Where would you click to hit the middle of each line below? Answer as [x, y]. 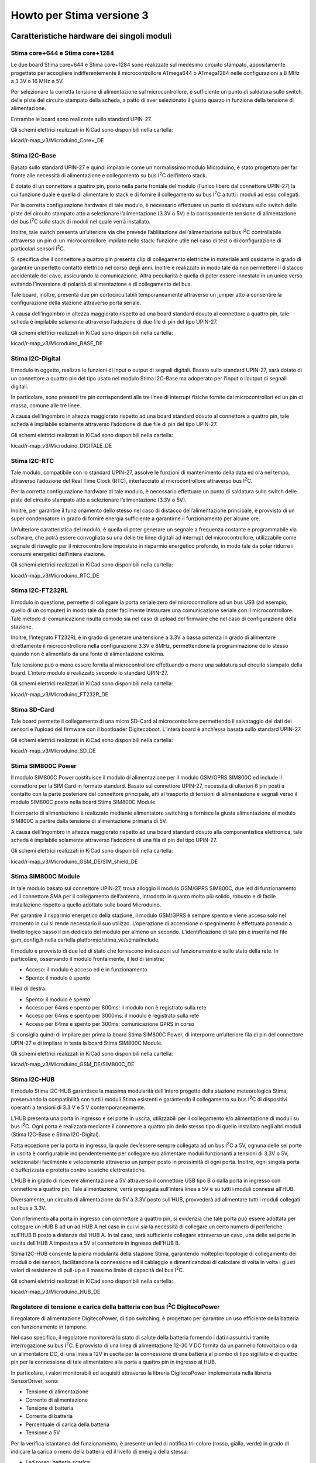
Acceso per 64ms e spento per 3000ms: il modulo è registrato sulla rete [112, 1016]
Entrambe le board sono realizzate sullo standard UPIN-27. [81, 119]
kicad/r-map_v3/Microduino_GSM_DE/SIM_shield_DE [74, 861]
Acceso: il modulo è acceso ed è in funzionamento [86, 970]
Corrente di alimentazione [56, 1400]
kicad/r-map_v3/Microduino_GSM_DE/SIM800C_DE [73, 1064]
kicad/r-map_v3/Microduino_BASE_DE [57, 343]
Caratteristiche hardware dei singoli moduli [91, 36]
